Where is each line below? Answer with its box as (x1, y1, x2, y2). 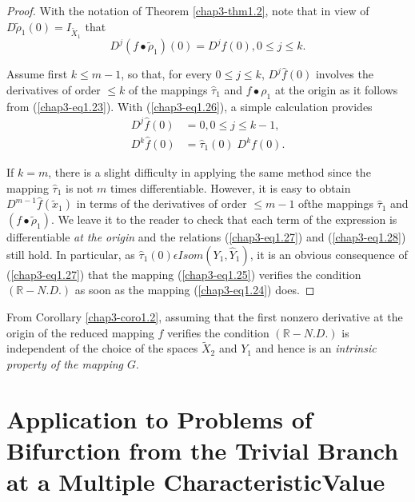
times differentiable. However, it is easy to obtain (110, 179, 351, 196)
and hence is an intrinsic (255, 340, 377, 357)
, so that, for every (121, 66, 212, 82)
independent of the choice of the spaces (6, 340, 198, 357)
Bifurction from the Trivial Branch (6, 433, 399, 466)
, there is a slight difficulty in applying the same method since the (48, 164, 371, 181)
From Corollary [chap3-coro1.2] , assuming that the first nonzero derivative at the (6, 308, 403, 325)
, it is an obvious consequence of (249, 245, 408, 262)
